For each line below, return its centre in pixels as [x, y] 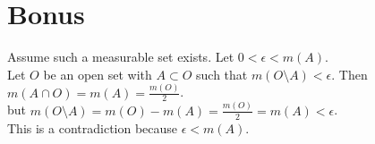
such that [222, 74]
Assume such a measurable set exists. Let [121, 57]
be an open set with [98, 74]
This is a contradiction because [93, 127]
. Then [349, 74]
